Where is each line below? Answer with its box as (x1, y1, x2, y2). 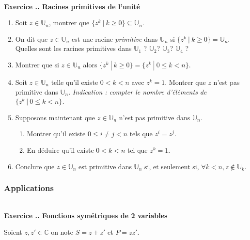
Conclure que (15, 161, 55, 171)
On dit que (15, 33, 48, 44)
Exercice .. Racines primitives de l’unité (4, 1, 140, 11)
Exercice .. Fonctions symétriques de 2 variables (4, 210, 168, 220)
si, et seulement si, (144, 161, 199, 171)
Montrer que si (15, 59, 59, 69)
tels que (129, 128, 153, 139)
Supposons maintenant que (15, 112, 95, 122)
